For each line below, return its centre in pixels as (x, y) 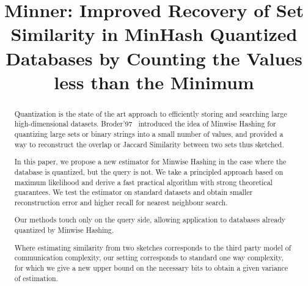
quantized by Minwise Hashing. (64, 230)
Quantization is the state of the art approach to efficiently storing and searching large (151, 113)
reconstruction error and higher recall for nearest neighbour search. (121, 202)
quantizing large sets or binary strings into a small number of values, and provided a (149, 134)
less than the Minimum (154, 82)
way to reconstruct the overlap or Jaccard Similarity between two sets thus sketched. (149, 144)
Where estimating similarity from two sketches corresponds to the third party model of (153, 247)
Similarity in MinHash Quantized (154, 34)
